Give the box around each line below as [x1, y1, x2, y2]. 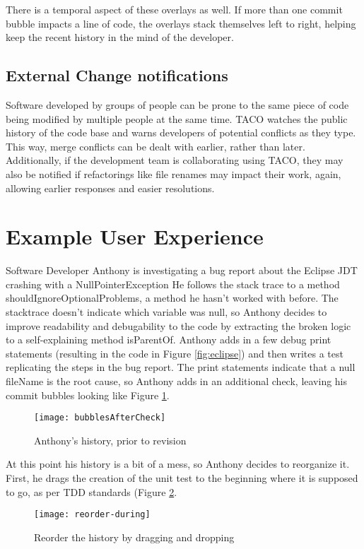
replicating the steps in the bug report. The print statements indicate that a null [6, 360, 356, 374]
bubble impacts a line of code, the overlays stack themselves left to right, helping [6, 16, 356, 30]
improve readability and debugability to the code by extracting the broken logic [6, 318, 351, 333]
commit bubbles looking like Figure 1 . [6, 387, 170, 402]
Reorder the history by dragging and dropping [34, 529, 235, 544]
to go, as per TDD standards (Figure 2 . [6, 484, 177, 499]
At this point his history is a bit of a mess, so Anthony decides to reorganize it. [6, 456, 350, 471]
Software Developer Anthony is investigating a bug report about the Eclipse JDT [6, 263, 358, 278]
